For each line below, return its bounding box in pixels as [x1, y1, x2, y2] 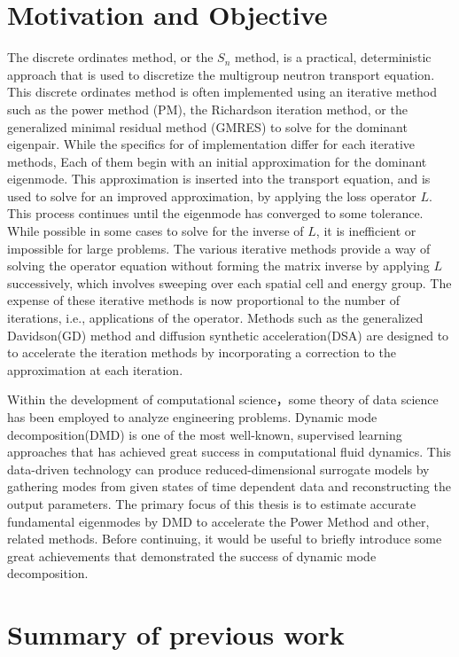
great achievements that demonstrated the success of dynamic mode [7, 546, 377, 565]
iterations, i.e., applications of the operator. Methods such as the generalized [7, 309, 424, 327]
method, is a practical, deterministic [235, 48, 432, 66]
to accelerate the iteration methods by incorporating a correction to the [7, 343, 396, 362]
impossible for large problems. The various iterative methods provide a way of [7, 239, 431, 257]
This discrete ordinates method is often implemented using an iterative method [7, 82, 438, 101]
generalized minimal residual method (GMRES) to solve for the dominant [7, 117, 408, 136]
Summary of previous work [7, 616, 345, 653]
